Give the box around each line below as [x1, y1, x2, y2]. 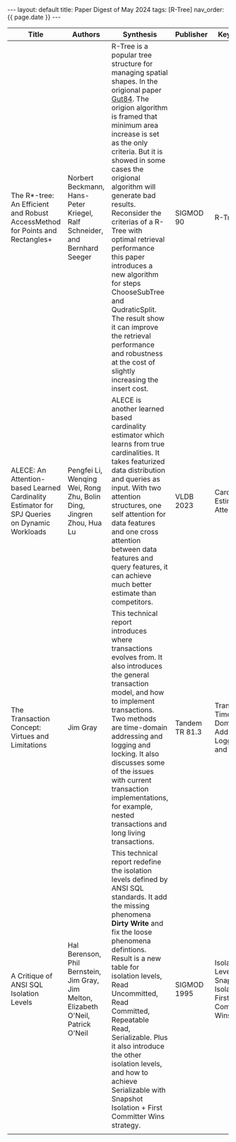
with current [111, 775, 152, 785]
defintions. [111, 945, 147, 954]
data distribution [111, 466, 166, 475]
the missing [111, 901, 150, 910]
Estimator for [11, 501, 54, 510]
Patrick [67, 1020, 91, 1029]
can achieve [111, 571, 152, 580]
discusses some [111, 758, 165, 767]
